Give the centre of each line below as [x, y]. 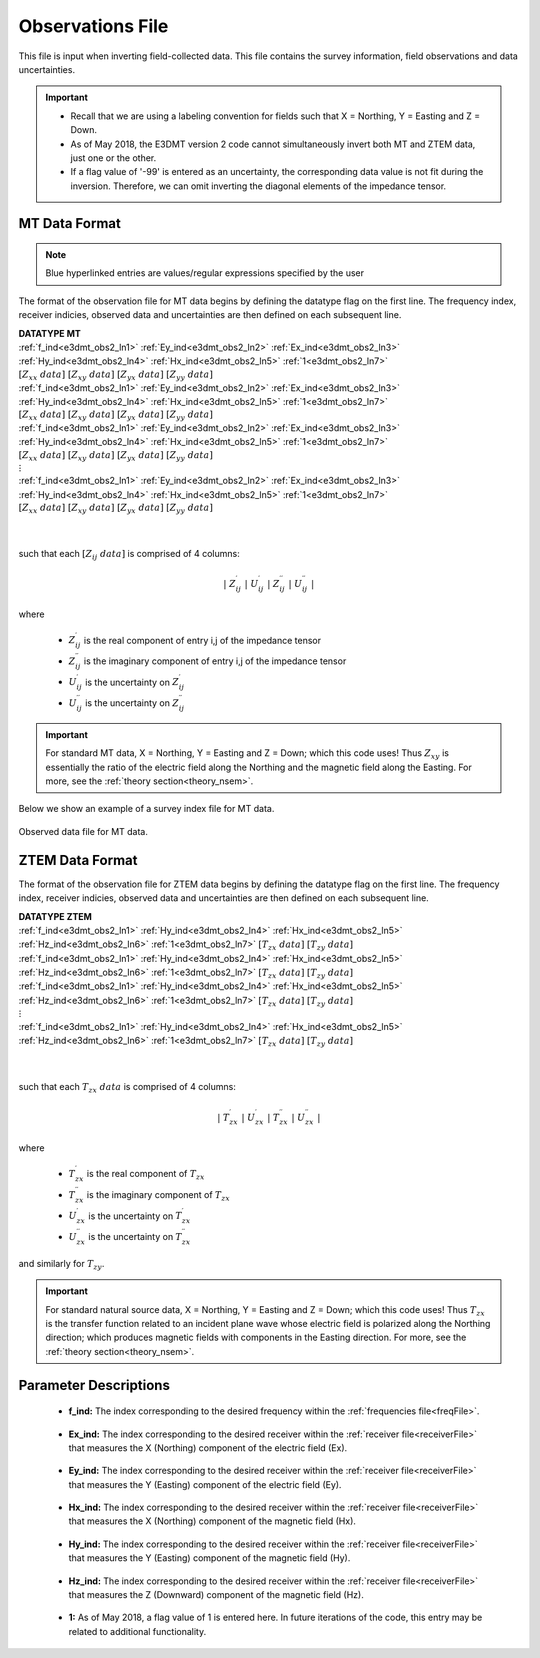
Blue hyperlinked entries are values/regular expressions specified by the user [205, 273]
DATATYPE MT [50, 333]
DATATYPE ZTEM [55, 916]
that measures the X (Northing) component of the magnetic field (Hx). [212, 1521]
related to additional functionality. [137, 1631]
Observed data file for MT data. [83, 831]
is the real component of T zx [145, 1175]
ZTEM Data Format [78, 860]
